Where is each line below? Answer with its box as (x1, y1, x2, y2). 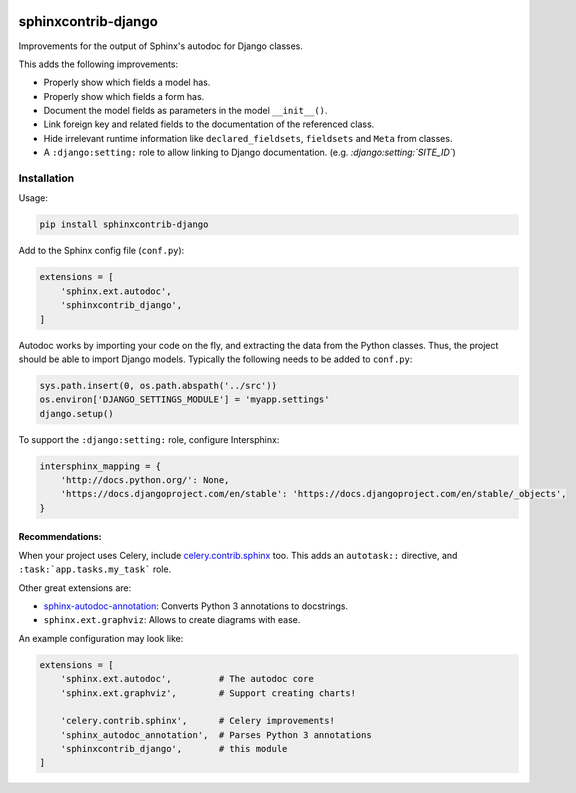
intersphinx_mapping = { (39, 460, 162, 472)
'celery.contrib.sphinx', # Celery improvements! (60, 715, 335, 727)
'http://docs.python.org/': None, (60, 475, 230, 486)
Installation (18, 171, 75, 185)
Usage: (18, 192, 49, 204)
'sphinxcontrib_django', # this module (60, 743, 288, 755)
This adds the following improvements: (18, 58, 179, 70)
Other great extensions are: (18, 581, 132, 594)
